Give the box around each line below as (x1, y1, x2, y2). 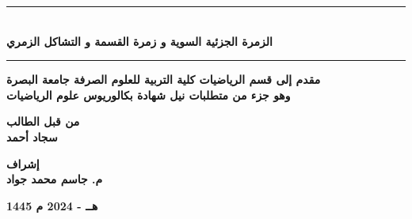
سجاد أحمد (6, 128, 58, 145)
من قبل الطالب (6, 113, 80, 130)
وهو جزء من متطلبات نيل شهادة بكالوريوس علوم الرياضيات (6, 86, 291, 103)
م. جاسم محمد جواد (6, 171, 103, 187)
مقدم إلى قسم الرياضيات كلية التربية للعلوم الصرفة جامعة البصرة (6, 71, 321, 88)
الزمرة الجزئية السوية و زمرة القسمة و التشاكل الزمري (6, 32, 273, 49)
